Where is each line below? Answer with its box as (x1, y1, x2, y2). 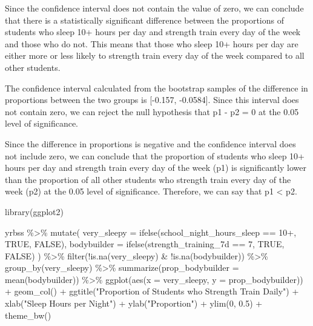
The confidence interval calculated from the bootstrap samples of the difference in (5, 81, 308, 94)
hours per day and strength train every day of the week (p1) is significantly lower (5, 161, 306, 174)
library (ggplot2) (5, 205, 64, 218)
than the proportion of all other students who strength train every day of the (5, 173, 291, 185)
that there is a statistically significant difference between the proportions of (5, 13, 284, 26)
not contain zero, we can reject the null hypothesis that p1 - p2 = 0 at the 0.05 (5, 105, 299, 118)
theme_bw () (5, 308, 51, 321)
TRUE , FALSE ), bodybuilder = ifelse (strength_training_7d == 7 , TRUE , (5, 238, 285, 250)
